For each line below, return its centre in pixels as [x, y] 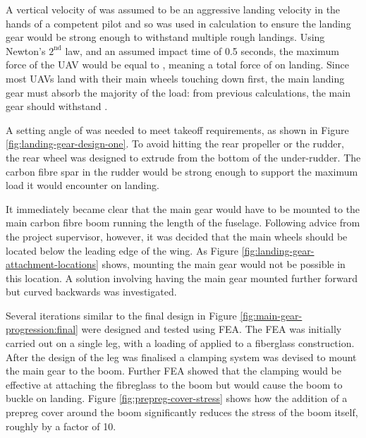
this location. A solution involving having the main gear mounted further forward [182, 278]
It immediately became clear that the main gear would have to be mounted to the [183, 208]
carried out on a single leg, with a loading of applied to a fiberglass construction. [180, 343]
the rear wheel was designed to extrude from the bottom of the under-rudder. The [183, 157]
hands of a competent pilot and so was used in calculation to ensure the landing [178, 23]
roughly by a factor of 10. [61, 426]
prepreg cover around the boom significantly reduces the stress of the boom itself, [182, 412]
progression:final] [42, 329]
